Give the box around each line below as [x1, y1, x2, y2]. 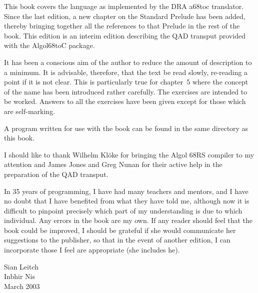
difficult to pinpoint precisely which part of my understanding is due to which [4, 205, 242, 215]
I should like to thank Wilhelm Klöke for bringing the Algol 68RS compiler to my [4, 149, 254, 159]
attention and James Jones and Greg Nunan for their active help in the [4, 159, 222, 169]
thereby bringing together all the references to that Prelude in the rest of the [4, 20, 240, 31]
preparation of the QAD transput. [4, 168, 108, 179]
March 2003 [4, 280, 40, 291]
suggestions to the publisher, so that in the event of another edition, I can [4, 234, 230, 245]
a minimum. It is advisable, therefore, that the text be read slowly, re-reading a [4, 66, 247, 77]
